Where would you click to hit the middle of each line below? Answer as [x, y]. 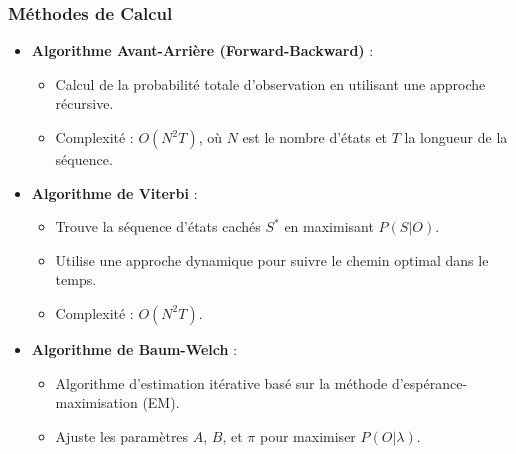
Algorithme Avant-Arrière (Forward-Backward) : [202, 50]
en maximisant [329, 226]
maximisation [96, 402]
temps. [76, 279]
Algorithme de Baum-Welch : [134, 348]
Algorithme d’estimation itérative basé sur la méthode [221, 382]
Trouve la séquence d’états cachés [158, 226]
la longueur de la [456, 137]
